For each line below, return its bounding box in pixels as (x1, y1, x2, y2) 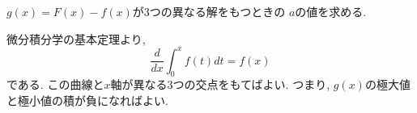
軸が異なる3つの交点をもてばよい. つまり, (110, 76, 330, 93)
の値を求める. (295, 3, 367, 19)
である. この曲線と (6, 76, 104, 93)
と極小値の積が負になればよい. (6, 92, 168, 109)
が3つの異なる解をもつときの (132, 3, 286, 19)
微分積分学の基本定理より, (6, 30, 146, 47)
